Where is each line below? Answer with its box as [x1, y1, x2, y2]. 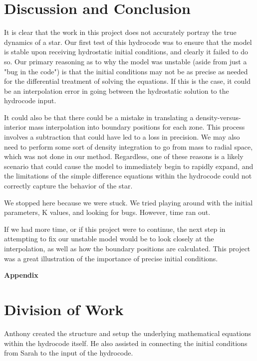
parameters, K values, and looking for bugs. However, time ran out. [4, 207, 211, 217]
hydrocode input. [4, 95, 56, 106]
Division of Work [4, 299, 124, 319]
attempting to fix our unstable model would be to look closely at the [4, 233, 214, 244]
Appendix [4, 270, 38, 280]
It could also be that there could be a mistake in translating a [4, 112, 194, 122]
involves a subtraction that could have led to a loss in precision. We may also [4, 132, 240, 142]
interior [4, 122, 26, 132]
